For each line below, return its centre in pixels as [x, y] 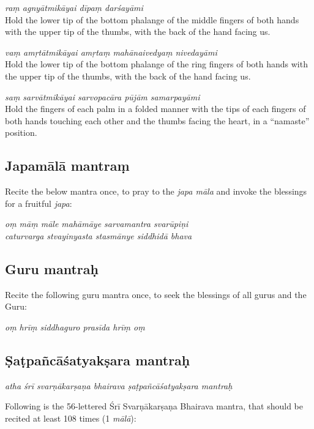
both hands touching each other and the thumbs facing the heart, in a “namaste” [157, 120]
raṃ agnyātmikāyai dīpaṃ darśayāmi [74, 7]
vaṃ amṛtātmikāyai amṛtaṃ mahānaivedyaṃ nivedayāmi [111, 52]
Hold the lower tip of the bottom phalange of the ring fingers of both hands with [156, 64]
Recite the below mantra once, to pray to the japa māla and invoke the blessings [156, 191]
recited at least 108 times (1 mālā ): [71, 418]
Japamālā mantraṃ [67, 166]
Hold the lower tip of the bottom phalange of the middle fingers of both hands [152, 19]
